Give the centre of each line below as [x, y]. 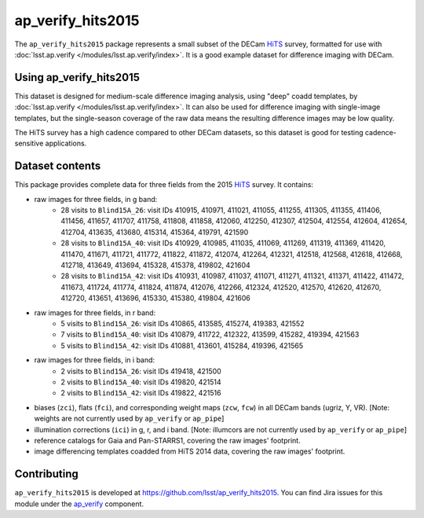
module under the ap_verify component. [79, 504]
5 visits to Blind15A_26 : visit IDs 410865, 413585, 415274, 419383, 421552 [183, 323]
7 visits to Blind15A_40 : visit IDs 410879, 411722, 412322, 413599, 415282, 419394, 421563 [210, 335]
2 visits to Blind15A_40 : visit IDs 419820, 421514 [141, 382]
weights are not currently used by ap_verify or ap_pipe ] [129, 419]
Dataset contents [58, 166]
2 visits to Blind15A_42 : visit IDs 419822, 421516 [141, 393]
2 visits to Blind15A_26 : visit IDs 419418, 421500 [141, 371]
